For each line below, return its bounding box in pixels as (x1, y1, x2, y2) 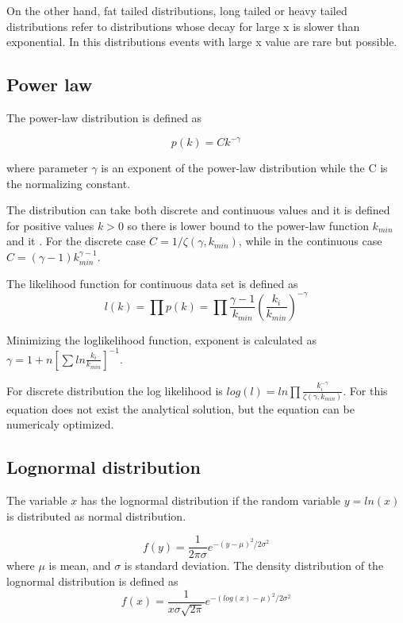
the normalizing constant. (6, 175, 131, 191)
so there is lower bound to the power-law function (127, 217, 369, 233)
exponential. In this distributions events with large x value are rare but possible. (6, 33, 397, 50)
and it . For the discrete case (6, 233, 146, 249)
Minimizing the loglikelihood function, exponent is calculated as (6, 331, 317, 348)
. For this (343, 382, 388, 398)
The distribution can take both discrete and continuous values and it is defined (6, 202, 390, 218)
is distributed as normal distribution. (6, 507, 186, 524)
